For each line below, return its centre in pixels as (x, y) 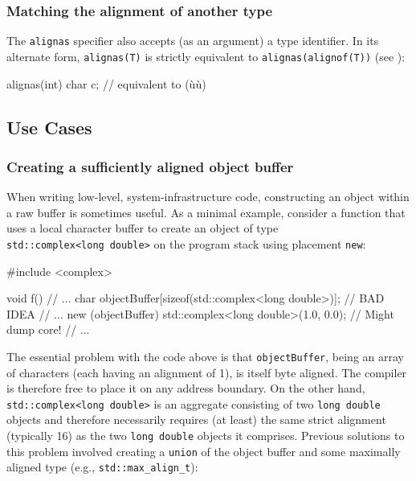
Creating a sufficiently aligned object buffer (150, 166)
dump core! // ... (48, 329)
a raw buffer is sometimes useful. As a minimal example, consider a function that (206, 212)
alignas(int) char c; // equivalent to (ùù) (106, 83)
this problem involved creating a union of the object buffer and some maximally (204, 451)
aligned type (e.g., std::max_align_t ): (102, 467)
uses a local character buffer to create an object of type (143, 228)
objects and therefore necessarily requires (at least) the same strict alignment (196, 419)
